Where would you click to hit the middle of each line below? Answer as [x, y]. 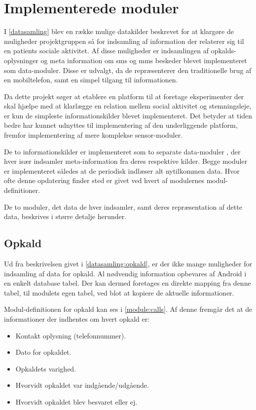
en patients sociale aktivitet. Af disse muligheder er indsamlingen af [107, 51]
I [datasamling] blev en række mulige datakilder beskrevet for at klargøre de [119, 31]
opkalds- [223, 51]
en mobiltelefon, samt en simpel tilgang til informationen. [91, 80]
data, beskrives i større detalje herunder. [65, 216]
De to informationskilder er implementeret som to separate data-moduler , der [122, 151]
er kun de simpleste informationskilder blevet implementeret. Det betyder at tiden [128, 115]
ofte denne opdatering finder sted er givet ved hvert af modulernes [104, 180]
